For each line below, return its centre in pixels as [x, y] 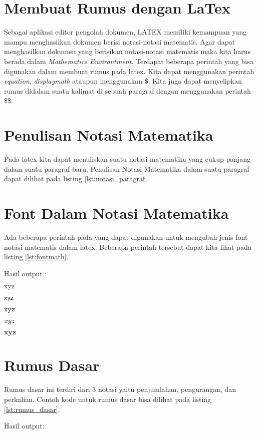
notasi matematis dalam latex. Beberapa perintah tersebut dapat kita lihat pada [128, 247]
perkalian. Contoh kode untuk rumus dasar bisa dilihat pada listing [108, 399]
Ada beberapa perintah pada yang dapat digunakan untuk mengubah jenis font [126, 237]
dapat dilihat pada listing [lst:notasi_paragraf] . [77, 178]
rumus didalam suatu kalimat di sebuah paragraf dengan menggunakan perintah [127, 90]
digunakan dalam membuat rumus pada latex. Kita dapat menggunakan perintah [129, 71]
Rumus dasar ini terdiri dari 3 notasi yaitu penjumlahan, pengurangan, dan [120, 389]
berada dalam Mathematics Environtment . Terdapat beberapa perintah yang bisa [129, 61]
